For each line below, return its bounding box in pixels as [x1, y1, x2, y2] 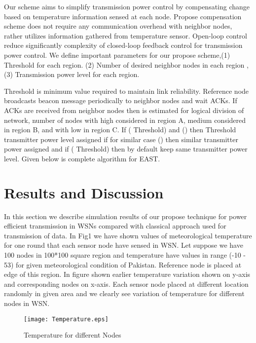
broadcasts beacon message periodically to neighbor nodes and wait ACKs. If [4, 95, 237, 106]
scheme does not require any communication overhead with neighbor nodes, [4, 21, 232, 31]
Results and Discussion [4, 182, 164, 202]
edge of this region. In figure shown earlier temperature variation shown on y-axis [4, 269, 251, 279]
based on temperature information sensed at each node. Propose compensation [4, 11, 242, 21]
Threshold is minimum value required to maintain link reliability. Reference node [4, 85, 249, 96]
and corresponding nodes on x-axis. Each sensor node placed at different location [4, 278, 249, 289]
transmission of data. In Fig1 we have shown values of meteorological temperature [4, 230, 252, 240]
